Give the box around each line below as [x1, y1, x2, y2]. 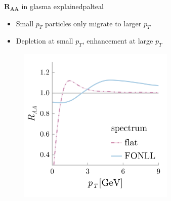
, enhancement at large [82, 35, 153, 46]
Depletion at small [16, 35, 73, 46]
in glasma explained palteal [21, 1, 104, 11]
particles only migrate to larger [45, 18, 142, 28]
